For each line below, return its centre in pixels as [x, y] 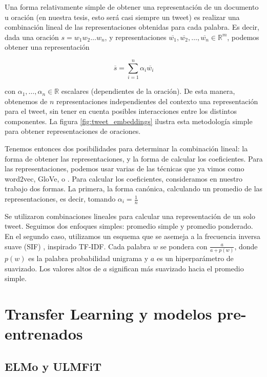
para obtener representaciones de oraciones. [73, 131]
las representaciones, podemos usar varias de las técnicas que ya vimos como [125, 168]
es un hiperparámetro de [195, 258]
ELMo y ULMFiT [53, 366]
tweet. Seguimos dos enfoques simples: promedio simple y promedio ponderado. [129, 226]
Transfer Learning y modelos [108, 313]
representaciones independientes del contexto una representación [157, 101]
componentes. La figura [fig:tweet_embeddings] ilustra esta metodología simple [129, 121]
